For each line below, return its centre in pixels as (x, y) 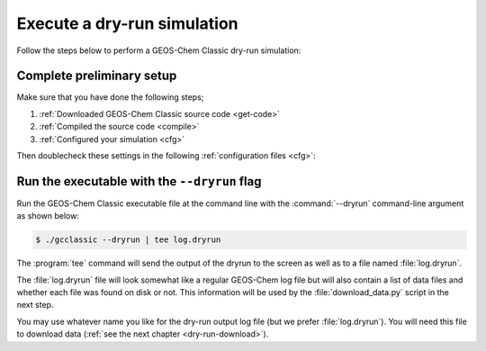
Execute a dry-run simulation (127, 23)
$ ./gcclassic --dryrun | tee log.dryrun (128, 240)
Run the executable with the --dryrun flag (139, 181)
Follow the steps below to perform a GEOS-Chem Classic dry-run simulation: (159, 50)
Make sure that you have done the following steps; (110, 97)
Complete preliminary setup (97, 76)
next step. (35, 305)
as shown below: (48, 216)
